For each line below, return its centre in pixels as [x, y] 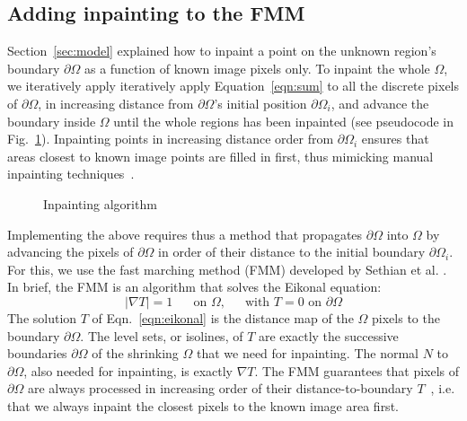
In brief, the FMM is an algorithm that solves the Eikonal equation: [194, 287]
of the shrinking [135, 353]
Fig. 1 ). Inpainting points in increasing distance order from [171, 139]
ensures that [395, 139]
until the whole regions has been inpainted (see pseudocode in [284, 121]
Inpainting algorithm [100, 203]
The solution [42, 317]
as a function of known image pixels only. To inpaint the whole [257, 68]
